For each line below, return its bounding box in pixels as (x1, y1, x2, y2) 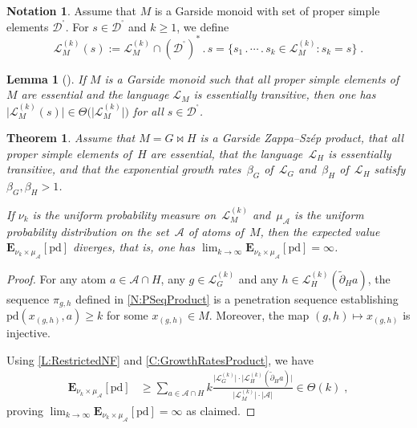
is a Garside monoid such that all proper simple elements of (104, 70, 399, 87)
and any (238, 270, 278, 287)
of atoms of (188, 222, 244, 239)
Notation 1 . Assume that (6, 2, 136, 18)
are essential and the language (21, 86, 169, 103)
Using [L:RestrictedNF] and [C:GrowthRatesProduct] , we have (6, 351, 314, 368)
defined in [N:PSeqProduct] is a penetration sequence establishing (75, 290, 399, 307)
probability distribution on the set (6, 222, 169, 239)
